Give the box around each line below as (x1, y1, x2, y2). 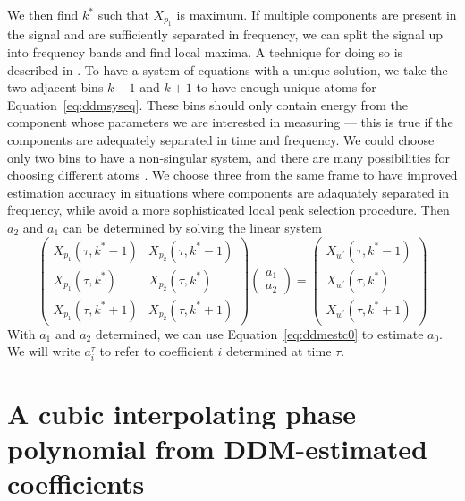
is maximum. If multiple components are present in (176, 5, 457, 23)
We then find (7, 5, 79, 23)
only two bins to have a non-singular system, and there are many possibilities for (7, 148, 450, 166)
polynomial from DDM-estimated (7, 429, 427, 466)
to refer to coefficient (99, 342, 214, 361)
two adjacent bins (7, 78, 104, 97)
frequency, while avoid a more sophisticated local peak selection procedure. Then (7, 200, 450, 219)
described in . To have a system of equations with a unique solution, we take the (7, 60, 448, 79)
